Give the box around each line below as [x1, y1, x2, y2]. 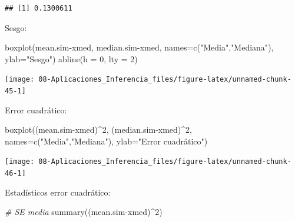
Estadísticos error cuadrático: [5, 186, 111, 198]
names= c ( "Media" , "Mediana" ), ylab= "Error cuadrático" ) [5, 134, 208, 147]
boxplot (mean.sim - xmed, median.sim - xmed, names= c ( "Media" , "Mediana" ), [5, 41, 274, 53]
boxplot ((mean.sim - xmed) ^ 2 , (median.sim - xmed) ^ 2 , [5, 123, 192, 136]
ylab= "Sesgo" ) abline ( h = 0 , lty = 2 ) [5, 52, 138, 65]
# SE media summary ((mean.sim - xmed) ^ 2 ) [5, 206, 163, 218]
